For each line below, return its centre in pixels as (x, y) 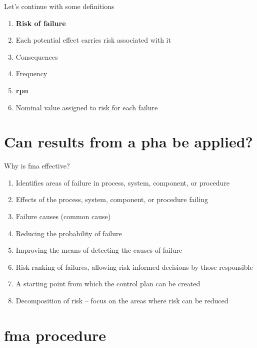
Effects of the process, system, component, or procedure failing (112, 199)
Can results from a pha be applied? (128, 142)
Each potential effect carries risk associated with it (93, 40)
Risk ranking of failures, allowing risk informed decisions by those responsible (134, 267)
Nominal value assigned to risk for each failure (87, 107)
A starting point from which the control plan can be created (108, 284)
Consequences (37, 56)
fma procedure (55, 335)
